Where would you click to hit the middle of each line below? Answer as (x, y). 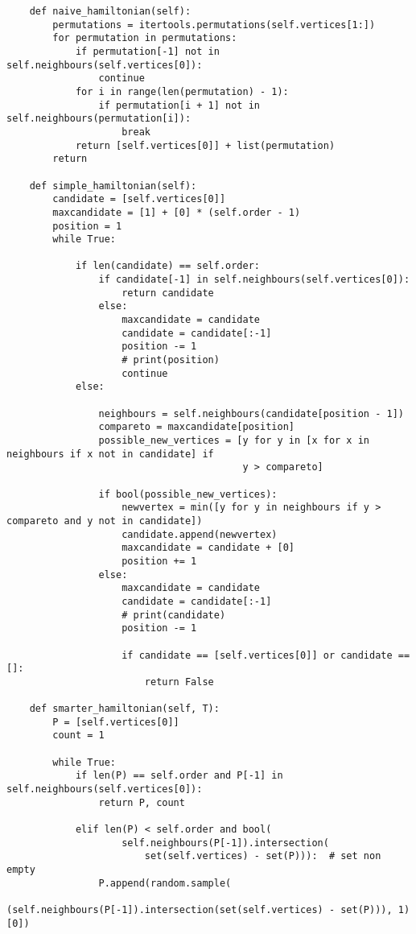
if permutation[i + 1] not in (179, 105)
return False (179, 682)
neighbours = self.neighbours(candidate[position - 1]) (251, 413)
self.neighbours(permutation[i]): (99, 119)
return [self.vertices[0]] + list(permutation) (205, 145)
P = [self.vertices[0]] (116, 722)
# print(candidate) (174, 615)
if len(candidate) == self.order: (167, 266)
